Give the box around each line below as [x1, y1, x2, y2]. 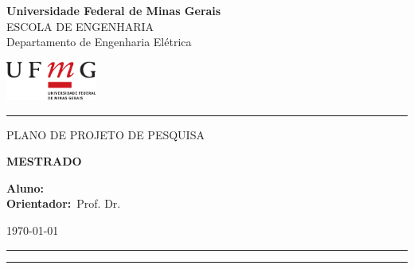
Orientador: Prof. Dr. [6, 195, 121, 212]
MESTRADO [6, 153, 82, 170]
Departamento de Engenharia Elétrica [6, 33, 192, 50]
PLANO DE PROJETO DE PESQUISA [6, 126, 205, 142]
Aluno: [6, 179, 45, 196]
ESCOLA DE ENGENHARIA [6, 18, 154, 34]
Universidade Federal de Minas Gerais [6, 2, 221, 18]
